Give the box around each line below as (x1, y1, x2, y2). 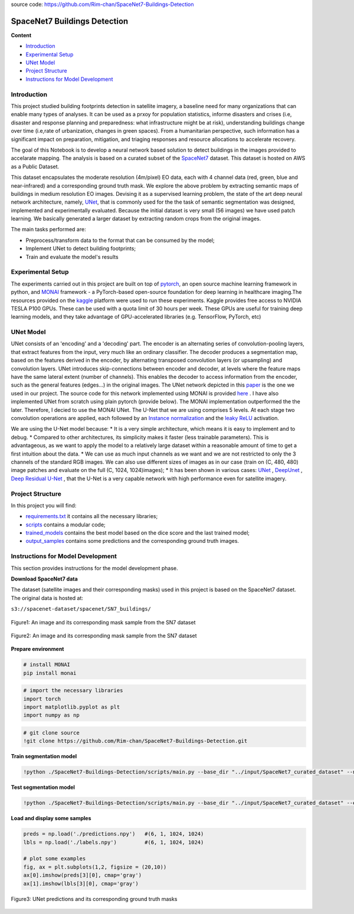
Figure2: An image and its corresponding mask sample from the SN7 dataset (11, 632, 197, 639)
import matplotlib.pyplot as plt (23, 704, 120, 710)
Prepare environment (11, 646, 64, 653)
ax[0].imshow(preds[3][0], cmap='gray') (23, 872, 142, 879)
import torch (23, 695, 61, 702)
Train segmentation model (11, 753, 77, 760)
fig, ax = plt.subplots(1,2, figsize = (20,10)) (23, 863, 167, 870)
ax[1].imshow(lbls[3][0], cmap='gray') (23, 880, 139, 887)
